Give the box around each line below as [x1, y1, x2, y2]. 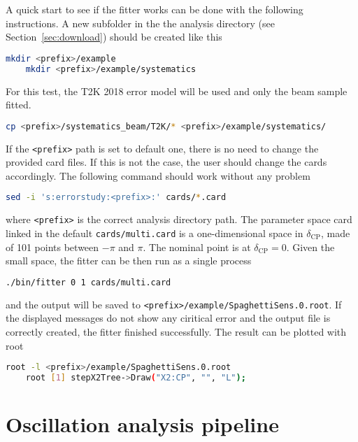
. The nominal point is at [143, 239, 251, 254]
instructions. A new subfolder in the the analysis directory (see [6, 15, 275, 30]
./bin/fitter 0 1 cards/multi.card [6, 277, 171, 287]
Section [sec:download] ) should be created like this [6, 29, 222, 44]
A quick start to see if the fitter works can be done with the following [6, 2, 303, 16]
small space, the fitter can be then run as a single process [6, 253, 252, 268]
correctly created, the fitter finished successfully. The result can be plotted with [6, 324, 347, 338]
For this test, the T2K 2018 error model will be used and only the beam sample [6, 83, 348, 98]
